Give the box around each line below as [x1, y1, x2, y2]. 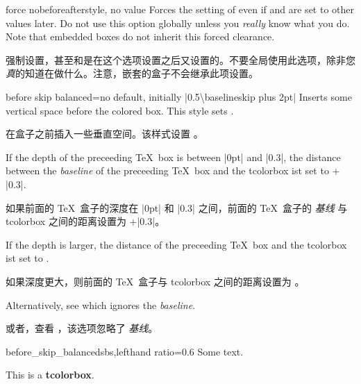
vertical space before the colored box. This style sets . [6, 103, 234, 117]
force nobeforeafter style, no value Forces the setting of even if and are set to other [6, 2, 354, 16]
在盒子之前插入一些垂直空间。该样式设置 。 [6, 126, 203, 141]
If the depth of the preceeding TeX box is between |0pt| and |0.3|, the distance [6, 149, 341, 164]
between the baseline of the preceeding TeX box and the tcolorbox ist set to [6, 163, 329, 178]
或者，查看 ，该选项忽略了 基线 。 [6, 321, 158, 335]
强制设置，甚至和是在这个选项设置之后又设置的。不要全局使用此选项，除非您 [6, 52, 355, 67]
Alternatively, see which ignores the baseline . [6, 297, 196, 312]
